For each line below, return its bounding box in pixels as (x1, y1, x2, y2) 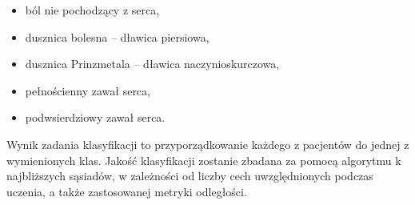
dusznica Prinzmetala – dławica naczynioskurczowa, (25, 55, 280, 72)
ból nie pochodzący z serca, (25, 2, 160, 18)
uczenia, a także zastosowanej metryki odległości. (6, 183, 247, 199)
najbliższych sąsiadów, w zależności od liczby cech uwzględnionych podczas (6, 167, 373, 184)
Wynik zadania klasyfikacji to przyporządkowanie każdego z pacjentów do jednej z (6, 135, 409, 152)
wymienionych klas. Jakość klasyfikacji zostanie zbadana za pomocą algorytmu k (6, 151, 401, 168)
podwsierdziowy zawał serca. (25, 109, 166, 126)
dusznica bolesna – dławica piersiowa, (25, 28, 209, 45)
